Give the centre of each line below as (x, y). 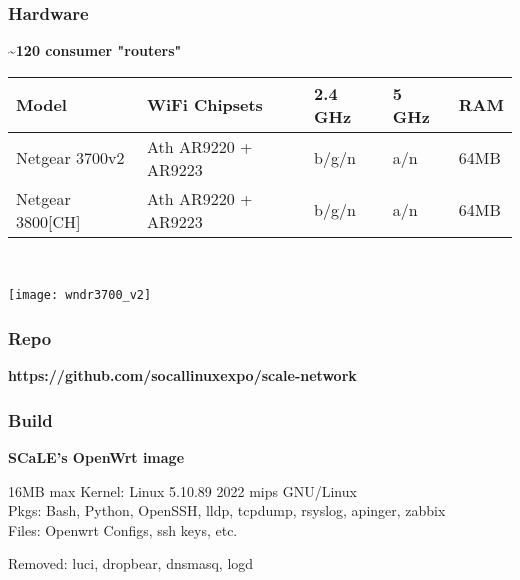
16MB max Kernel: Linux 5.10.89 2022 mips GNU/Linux (182, 490)
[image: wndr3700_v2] (80, 295)
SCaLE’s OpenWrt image (96, 457)
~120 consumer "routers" (95, 50)
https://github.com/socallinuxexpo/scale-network (182, 375)
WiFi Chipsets (204, 105)
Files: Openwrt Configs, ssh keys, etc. (123, 529)
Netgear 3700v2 (70, 158)
